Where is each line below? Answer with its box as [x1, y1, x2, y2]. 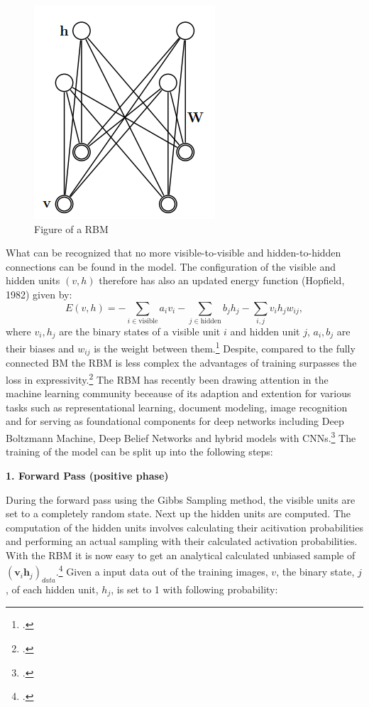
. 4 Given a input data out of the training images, [55, 562, 268, 579]
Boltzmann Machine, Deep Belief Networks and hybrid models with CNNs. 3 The [6, 428, 356, 445]
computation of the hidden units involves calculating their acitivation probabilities [6, 519, 363, 534]
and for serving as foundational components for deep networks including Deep [6, 414, 344, 428]
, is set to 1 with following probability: [111, 581, 278, 596]
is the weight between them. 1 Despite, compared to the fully [94, 339, 356, 355]
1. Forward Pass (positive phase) [6, 468, 169, 482]
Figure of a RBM [34, 221, 109, 236]
